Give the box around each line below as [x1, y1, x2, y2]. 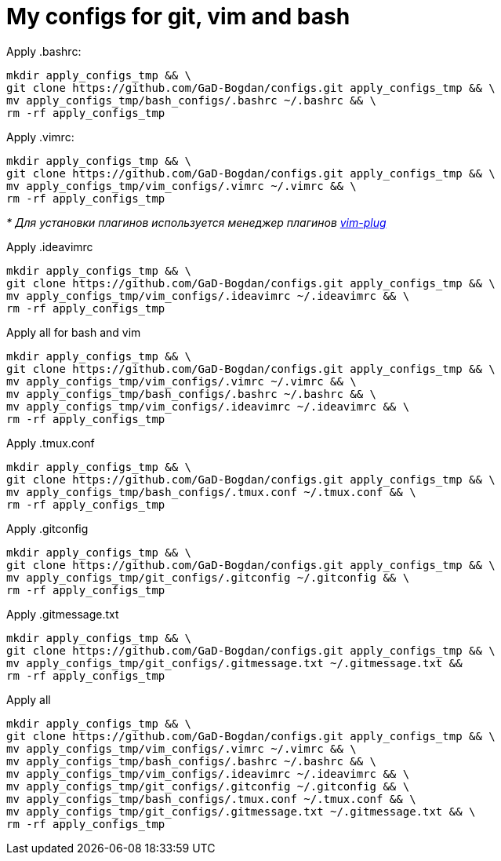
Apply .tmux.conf [6, 436, 95, 450]
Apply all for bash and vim [6, 325, 141, 339]
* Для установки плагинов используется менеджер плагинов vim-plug [6, 215, 387, 229]
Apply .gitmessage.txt [6, 607, 119, 621]
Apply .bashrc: [6, 44, 82, 58]
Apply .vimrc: [6, 130, 74, 144]
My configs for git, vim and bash [6, 3, 350, 30]
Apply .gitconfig [6, 521, 89, 535]
